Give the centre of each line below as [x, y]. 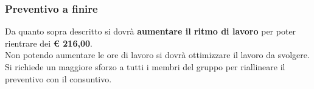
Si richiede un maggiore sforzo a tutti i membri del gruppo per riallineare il [145, 67]
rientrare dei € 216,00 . [49, 43]
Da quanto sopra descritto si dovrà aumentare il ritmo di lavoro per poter [151, 31]
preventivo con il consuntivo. [58, 78]
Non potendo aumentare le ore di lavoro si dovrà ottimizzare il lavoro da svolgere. [157, 55]
